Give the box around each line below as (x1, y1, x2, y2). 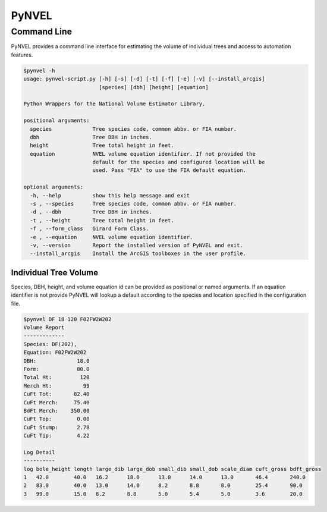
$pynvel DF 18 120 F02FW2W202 (23, 316, 112, 322)
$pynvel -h (23, 67, 55, 74)
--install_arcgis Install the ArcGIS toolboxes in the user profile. (30, 250, 247, 257)
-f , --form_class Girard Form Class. (30, 225, 149, 232)
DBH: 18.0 (23, 357, 90, 364)
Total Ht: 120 (23, 374, 90, 381)
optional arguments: (23, 184, 83, 190)
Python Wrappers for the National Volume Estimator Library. (23, 100, 206, 107)
